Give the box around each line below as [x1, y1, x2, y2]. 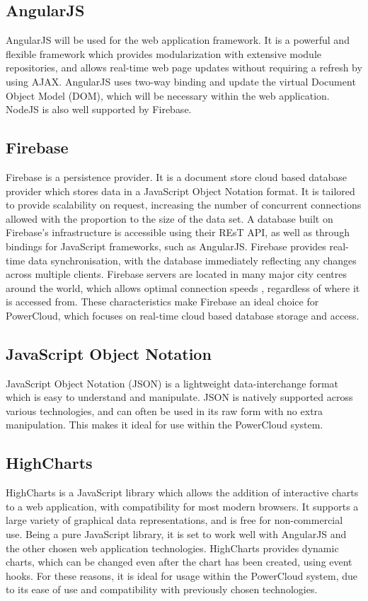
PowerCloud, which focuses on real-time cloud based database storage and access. [6, 308, 360, 322]
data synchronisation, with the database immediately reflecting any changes [28, 252, 357, 267]
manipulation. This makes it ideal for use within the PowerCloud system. [6, 417, 323, 432]
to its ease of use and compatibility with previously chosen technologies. [6, 582, 318, 597]
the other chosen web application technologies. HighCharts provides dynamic [6, 540, 339, 555]
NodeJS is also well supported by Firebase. [6, 102, 192, 117]
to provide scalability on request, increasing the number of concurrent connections [6, 197, 362, 212]
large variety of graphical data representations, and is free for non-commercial [6, 513, 343, 527]
